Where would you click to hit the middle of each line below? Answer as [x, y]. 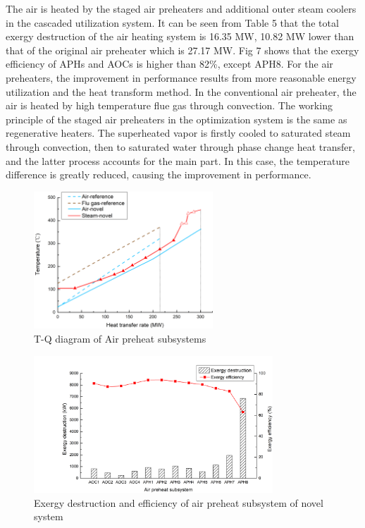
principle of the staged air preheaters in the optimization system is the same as [177, 119]
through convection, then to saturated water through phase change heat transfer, [180, 146]
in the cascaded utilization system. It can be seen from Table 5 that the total [172, 22]
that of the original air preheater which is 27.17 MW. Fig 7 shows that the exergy [182, 50]
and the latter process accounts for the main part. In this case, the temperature [178, 160]
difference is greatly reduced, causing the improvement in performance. [159, 174]
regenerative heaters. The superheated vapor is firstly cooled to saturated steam [178, 133]
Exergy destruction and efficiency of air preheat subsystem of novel [179, 502]
